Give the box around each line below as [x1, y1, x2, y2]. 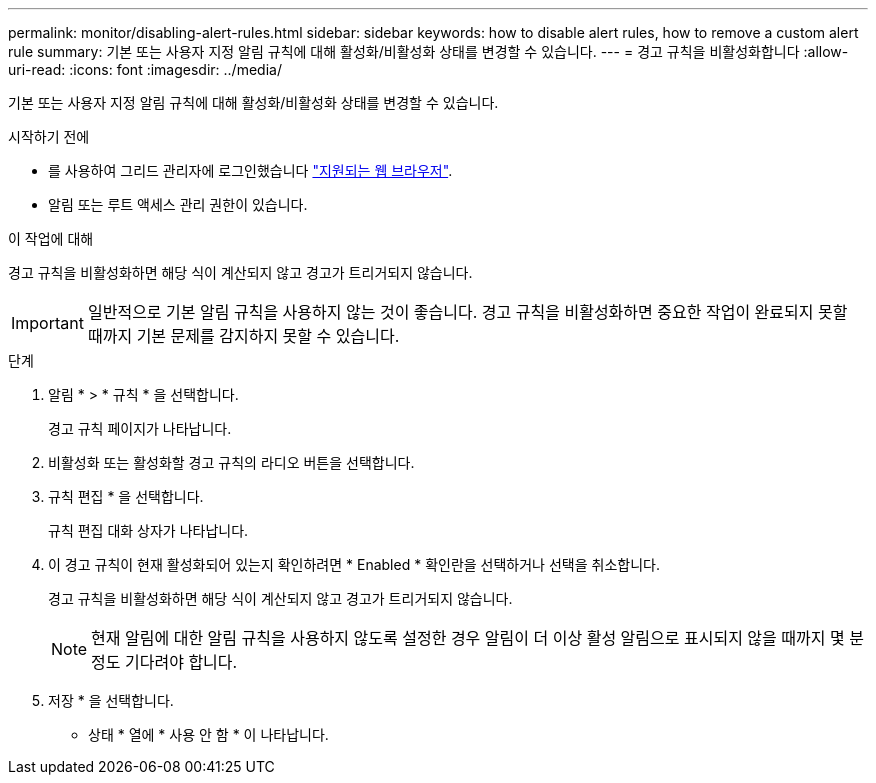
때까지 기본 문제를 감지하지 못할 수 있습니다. [87, 326, 400, 346]
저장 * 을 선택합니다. [48, 692, 174, 709]
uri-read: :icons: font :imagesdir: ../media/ [8, 61, 282, 78]
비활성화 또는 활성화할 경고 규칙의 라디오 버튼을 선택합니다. [48, 454, 415, 471]
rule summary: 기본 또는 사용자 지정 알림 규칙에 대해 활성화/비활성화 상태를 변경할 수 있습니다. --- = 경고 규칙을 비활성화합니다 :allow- [8, 43, 849, 60]
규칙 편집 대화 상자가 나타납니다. [48, 522, 249, 539]
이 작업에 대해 [8, 230, 94, 247]
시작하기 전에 [8, 128, 90, 145]
